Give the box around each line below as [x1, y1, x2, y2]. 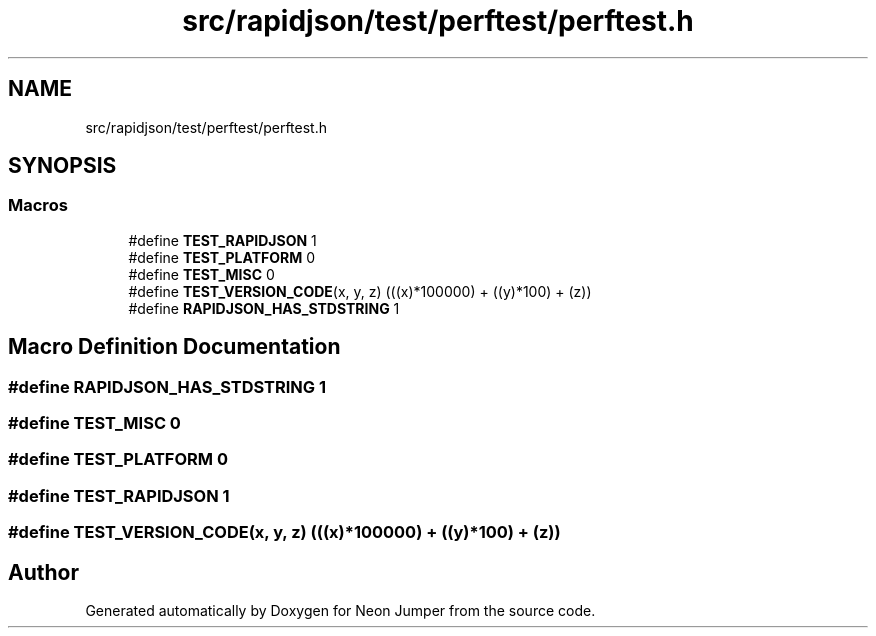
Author [8, 559, 79, 585]
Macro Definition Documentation [8, 334, 341, 360]
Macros [8, 195, 68, 216]
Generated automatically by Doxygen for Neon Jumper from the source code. [85, 602, 596, 619]
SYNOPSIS [8, 153, 117, 179]
